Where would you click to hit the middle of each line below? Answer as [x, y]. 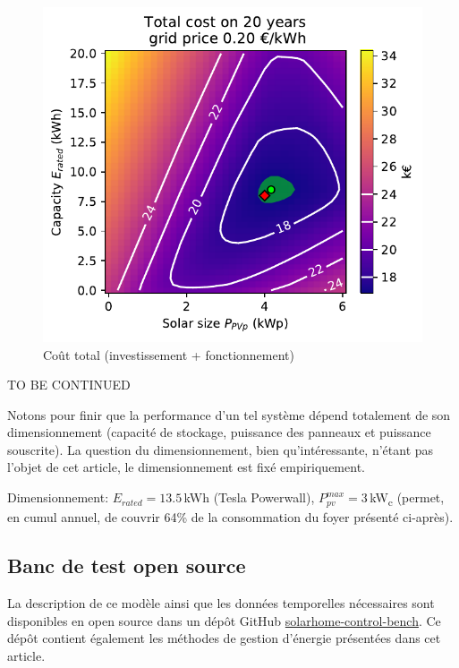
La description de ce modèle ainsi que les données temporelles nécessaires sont [221, 603]
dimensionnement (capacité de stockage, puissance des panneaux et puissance [219, 432]
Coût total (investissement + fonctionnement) [169, 354]
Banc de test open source [127, 565]
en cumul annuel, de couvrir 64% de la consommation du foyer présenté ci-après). [230, 517]
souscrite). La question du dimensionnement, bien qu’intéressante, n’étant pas [221, 449]
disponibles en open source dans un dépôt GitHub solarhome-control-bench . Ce [224, 620]
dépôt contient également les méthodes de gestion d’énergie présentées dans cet [224, 638]
